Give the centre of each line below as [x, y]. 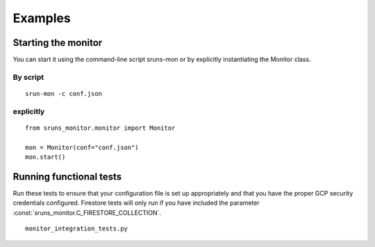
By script [28, 77]
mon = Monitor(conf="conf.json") [82, 147]
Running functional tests [67, 177]
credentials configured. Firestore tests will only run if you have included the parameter [136, 203]
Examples [42, 18]
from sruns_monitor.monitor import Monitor [100, 128]
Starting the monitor [58, 43]
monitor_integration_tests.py [77, 229]
